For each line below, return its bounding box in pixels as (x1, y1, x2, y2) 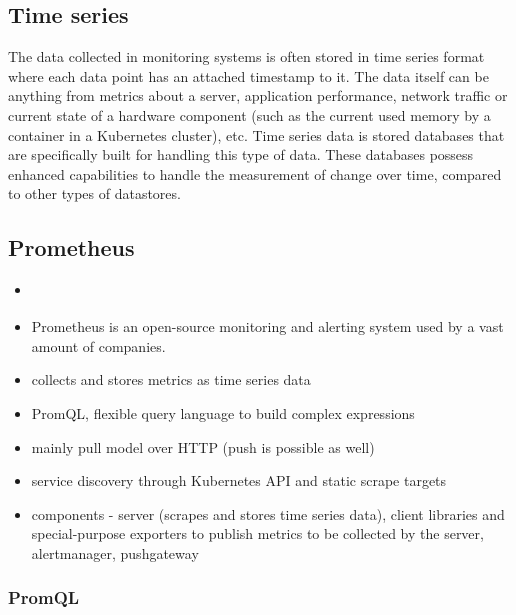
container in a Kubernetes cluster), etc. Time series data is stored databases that (8, 124, 505, 145)
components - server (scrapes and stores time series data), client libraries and (31, 503, 505, 524)
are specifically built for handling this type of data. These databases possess (8, 144, 474, 165)
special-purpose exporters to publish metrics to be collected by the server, (31, 523, 484, 544)
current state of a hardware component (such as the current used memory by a (8, 104, 491, 125)
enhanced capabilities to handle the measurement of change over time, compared (8, 163, 502, 184)
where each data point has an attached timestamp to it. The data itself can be (8, 65, 489, 86)
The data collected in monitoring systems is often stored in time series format (8, 46, 485, 67)
